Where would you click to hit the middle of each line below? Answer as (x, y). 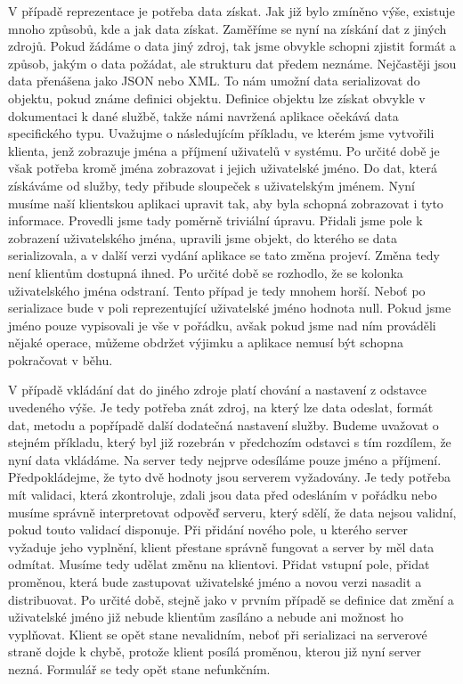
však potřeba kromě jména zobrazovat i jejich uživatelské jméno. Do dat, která (223, 168)
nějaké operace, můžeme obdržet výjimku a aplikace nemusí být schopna (206, 342)
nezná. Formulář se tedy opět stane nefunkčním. (139, 668)
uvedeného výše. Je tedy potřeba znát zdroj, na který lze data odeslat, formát (221, 407)
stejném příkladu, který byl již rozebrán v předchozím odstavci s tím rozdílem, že (230, 442)
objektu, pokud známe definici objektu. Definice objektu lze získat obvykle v (217, 98)
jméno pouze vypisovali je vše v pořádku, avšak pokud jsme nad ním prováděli (222, 325)
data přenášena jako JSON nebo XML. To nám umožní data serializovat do (214, 81)
